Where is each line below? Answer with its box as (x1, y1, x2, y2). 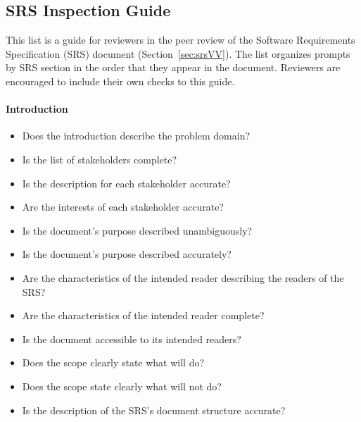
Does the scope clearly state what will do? (22, 355, 205, 370)
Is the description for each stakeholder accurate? (22, 175, 231, 190)
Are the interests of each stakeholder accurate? (22, 199, 224, 214)
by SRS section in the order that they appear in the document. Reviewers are (6, 60, 341, 75)
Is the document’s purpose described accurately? (22, 247, 232, 261)
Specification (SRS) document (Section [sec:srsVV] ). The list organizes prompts (6, 46, 350, 61)
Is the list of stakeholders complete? (22, 151, 177, 166)
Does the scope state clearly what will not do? (22, 378, 222, 393)
